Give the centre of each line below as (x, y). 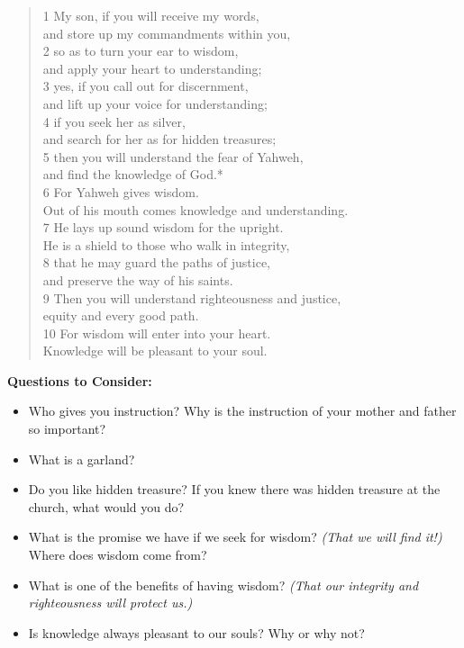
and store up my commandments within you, (167, 33)
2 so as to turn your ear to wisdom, (141, 51)
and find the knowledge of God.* (133, 174)
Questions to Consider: (80, 380)
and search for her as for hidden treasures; (159, 139)
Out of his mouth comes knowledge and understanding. (196, 209)
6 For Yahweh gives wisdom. (121, 191)
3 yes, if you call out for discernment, (146, 86)
